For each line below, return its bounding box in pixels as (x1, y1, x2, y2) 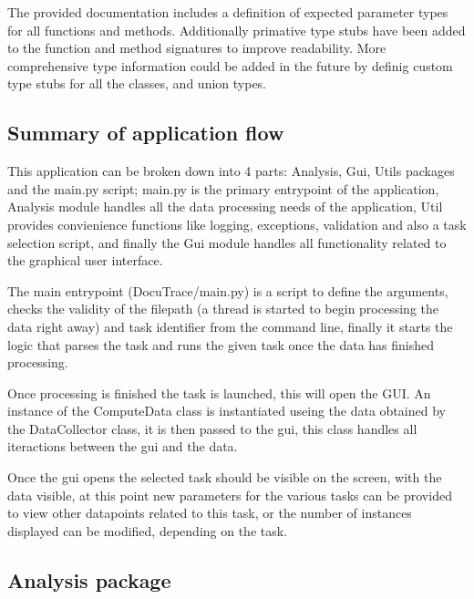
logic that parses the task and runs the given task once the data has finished (7, 335, 435, 354)
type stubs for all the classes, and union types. (7, 74, 267, 93)
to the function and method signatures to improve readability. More (7, 38, 386, 57)
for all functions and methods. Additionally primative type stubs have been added (7, 20, 466, 39)
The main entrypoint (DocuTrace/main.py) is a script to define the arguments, (7, 281, 448, 300)
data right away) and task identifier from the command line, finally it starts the (7, 316, 453, 336)
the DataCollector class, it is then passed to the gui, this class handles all (7, 418, 417, 438)
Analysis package (7, 565, 171, 594)
